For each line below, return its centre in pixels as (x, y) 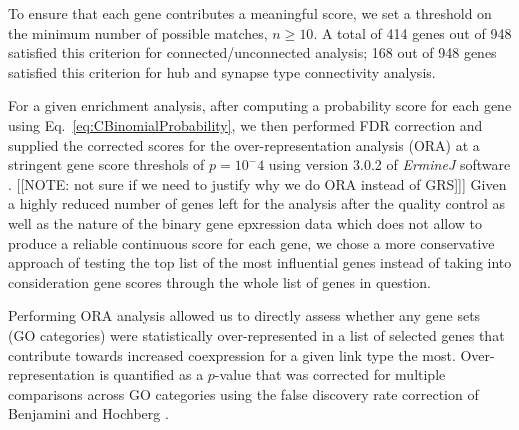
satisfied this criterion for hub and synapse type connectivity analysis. (222, 71)
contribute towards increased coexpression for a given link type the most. (232, 354)
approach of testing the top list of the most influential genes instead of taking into (260, 262)
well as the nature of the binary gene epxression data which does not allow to (245, 222)
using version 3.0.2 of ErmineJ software (389, 164)
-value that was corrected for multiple (330, 374)
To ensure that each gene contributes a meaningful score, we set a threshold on (250, 13)
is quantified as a (151, 374)
